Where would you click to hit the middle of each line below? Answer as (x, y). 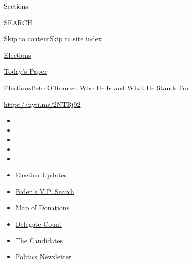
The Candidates (39, 240)
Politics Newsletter (43, 256)
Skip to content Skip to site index (53, 39)
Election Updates (41, 175)
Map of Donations (42, 207)
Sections (16, 6)
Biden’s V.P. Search (45, 191)
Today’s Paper (26, 71)
